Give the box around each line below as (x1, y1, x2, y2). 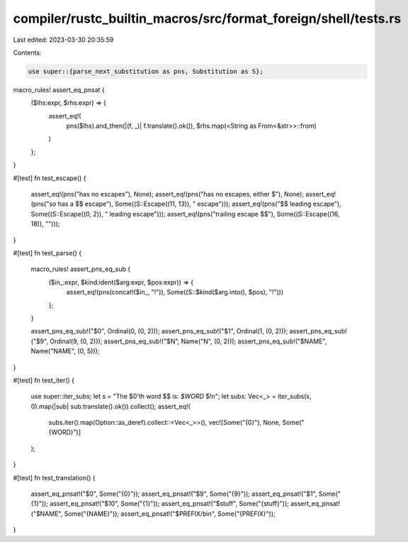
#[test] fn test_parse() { (13, 248, 81, 257)
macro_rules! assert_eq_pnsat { (13, 85, 106, 94)
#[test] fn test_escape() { (13, 174, 86, 182)
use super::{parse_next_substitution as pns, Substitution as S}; (28, 67, 263, 75)
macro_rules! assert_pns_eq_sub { (30, 265, 131, 273)
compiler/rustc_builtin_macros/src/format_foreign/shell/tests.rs (13, 11, 402, 26)
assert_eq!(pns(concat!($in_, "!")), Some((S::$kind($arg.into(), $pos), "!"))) (66, 288, 283, 297)
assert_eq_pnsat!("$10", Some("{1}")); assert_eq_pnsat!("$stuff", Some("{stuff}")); (50, 499, 290, 508)
